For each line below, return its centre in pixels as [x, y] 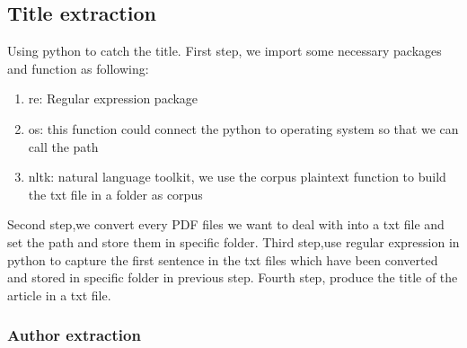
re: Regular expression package [113, 98]
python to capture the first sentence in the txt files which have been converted [223, 259]
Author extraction [74, 335]
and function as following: [78, 68]
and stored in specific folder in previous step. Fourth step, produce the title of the [233, 277]
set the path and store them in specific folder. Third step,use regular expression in [233, 241]
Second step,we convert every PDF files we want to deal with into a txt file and [226, 224]
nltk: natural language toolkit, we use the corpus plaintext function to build [237, 177]
